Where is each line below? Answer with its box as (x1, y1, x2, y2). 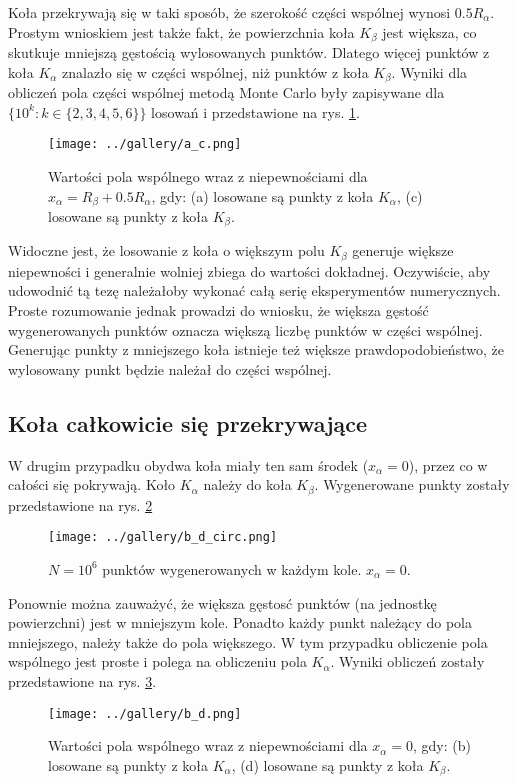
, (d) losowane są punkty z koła (231, 754, 424, 775)
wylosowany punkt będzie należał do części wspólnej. (8, 358, 332, 379)
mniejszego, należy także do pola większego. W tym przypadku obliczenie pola (8, 631, 488, 652)
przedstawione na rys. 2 (8, 494, 153, 515)
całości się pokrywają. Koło (8, 474, 176, 495)
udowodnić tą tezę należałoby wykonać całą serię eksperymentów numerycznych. (8, 280, 501, 301)
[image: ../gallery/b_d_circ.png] (48, 530, 278, 545)
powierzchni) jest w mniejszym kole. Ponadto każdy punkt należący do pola (8, 612, 472, 633)
